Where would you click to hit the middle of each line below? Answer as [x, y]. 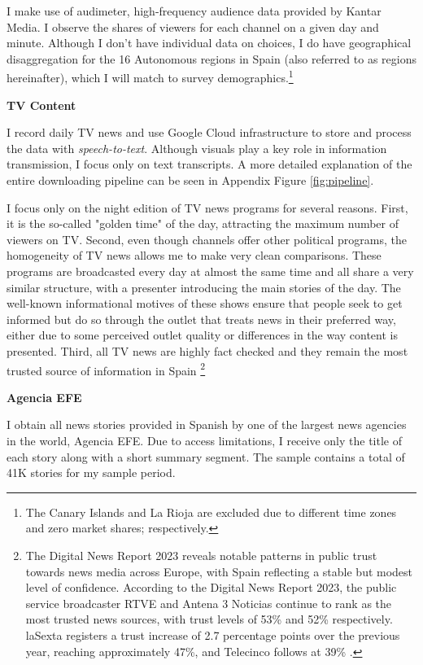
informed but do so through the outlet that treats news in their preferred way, [201, 319]
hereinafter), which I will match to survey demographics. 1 [150, 77]
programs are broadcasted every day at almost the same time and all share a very [210, 271]
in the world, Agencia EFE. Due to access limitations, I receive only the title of [204, 440]
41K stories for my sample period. [91, 472]
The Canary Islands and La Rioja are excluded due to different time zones [211, 512]
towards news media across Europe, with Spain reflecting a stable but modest [219, 571]
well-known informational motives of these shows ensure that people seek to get [205, 303]
